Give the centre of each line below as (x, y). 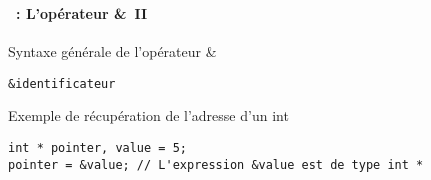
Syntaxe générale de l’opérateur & (112, 51)
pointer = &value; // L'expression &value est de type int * (216, 164)
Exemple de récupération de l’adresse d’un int (148, 115)
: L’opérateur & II (82, 12)
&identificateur (62, 83)
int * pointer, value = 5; (97, 147)
